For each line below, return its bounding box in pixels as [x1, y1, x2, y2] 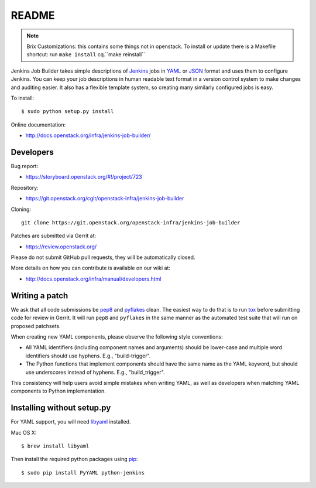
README [11, 9, 55, 22]
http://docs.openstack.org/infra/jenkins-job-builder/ [25, 132, 151, 139]
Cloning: [11, 206, 32, 213]
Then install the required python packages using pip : [11, 456, 138, 463]
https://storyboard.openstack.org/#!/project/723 [25, 173, 143, 180]
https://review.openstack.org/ [25, 243, 97, 250]
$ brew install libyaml [21, 442, 90, 449]
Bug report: [11, 162, 39, 169]
